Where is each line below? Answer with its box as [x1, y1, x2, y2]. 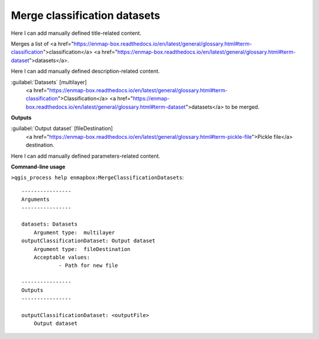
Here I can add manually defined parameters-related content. [11, 152, 161, 159]
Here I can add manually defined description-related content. [11, 68, 160, 75]
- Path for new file [58, 262, 118, 269]
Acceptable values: [33, 254, 90, 260]
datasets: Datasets [21, 221, 78, 227]
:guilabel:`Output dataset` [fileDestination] [11, 125, 113, 132]
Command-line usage [11, 163, 66, 171]
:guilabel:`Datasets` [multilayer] [11, 79, 87, 86]
